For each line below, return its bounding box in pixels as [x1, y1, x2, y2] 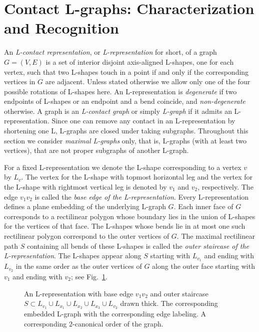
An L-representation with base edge [24, 288, 133, 298]
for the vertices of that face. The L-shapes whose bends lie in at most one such [4, 221, 245, 231]
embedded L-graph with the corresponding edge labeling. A [24, 308, 206, 318]
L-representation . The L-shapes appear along [4, 250, 141, 261]
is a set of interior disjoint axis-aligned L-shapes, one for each [45, 56, 234, 67]
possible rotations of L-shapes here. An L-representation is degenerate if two [4, 86, 237, 96]
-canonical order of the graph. [72, 318, 163, 328]
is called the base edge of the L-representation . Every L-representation [34, 191, 249, 202]
